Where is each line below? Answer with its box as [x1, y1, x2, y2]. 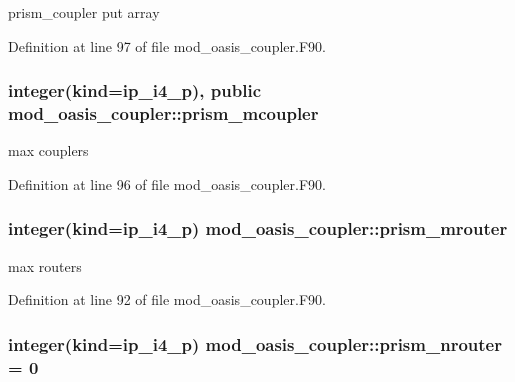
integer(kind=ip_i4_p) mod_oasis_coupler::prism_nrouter [8, 331, 502, 356]
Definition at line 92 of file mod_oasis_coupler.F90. [8, 289, 326, 310]
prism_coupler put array [8, 2, 160, 22]
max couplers [8, 140, 89, 161]
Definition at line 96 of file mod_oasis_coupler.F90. [8, 173, 326, 194]
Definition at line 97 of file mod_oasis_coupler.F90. [8, 35, 326, 56]
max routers [8, 255, 82, 276]
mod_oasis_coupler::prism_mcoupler [8, 101, 319, 126]
